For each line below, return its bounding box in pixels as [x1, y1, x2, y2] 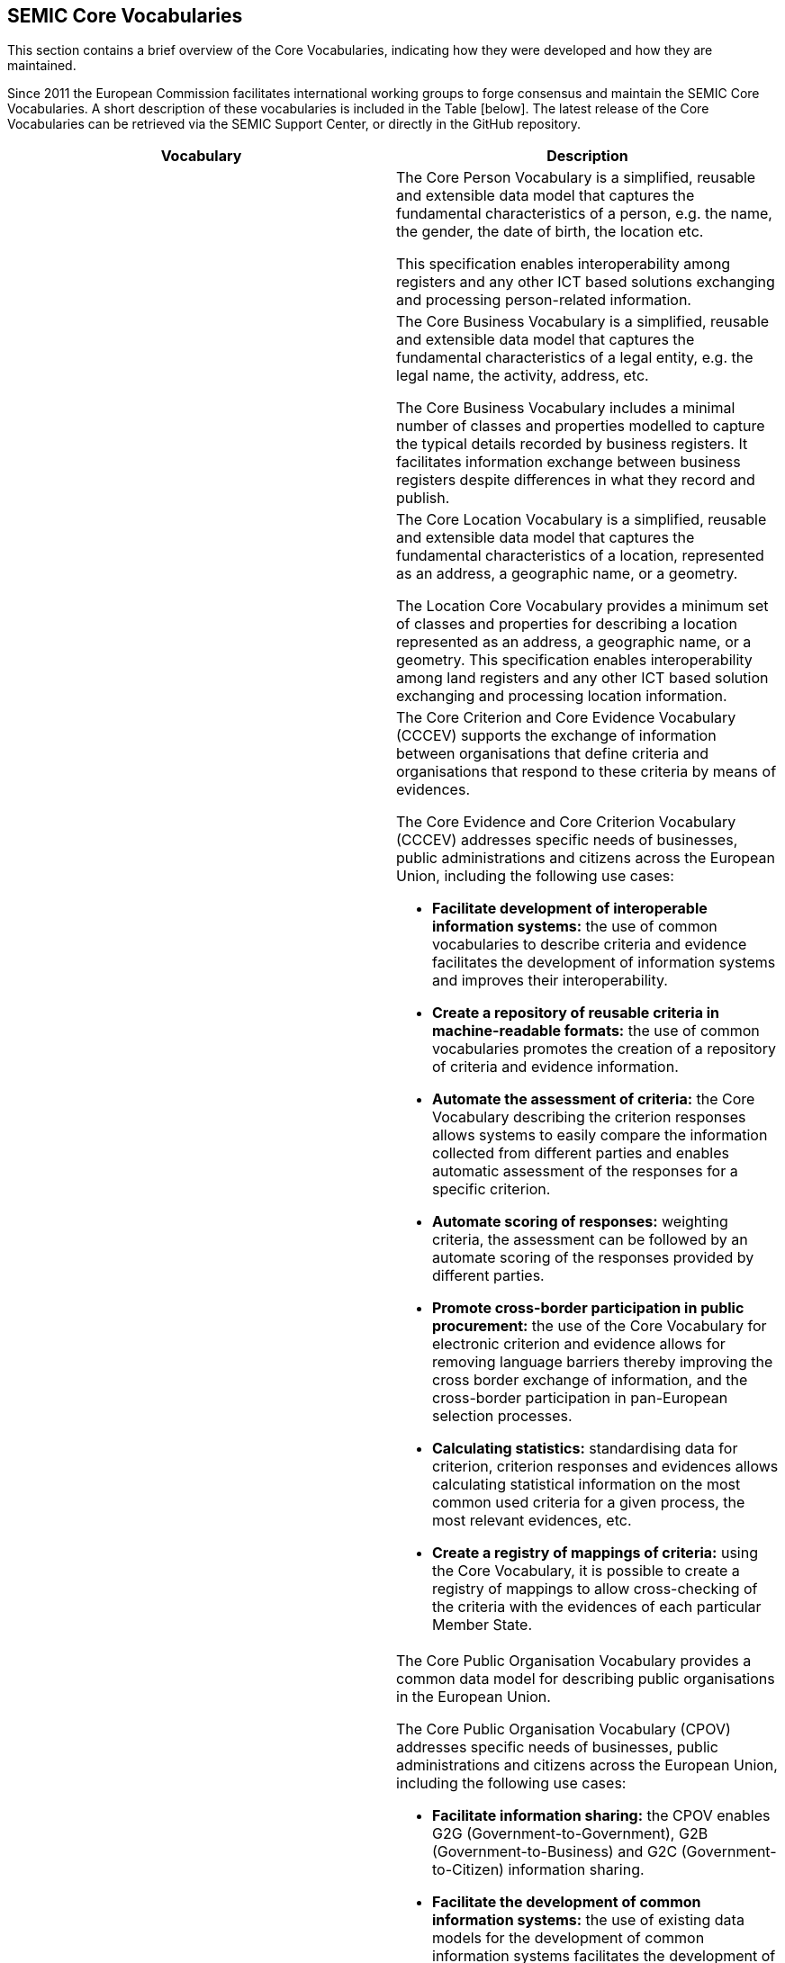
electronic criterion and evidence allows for [432, 1335, 726, 1354]
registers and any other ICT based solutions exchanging [396, 273, 775, 292]
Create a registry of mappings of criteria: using [432, 1544, 758, 1562]
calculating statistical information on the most [432, 1475, 741, 1494]
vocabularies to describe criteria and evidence [432, 935, 747, 954]
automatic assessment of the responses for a [432, 1162, 738, 1181]
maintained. [7, 58, 77, 74]
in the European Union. [396, 1688, 551, 1706]
